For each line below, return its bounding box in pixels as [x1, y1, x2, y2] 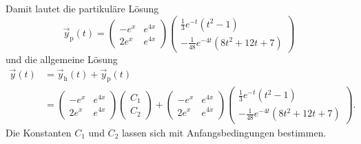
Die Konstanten [6, 125, 72, 139]
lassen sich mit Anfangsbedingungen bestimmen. [121, 125, 327, 139]
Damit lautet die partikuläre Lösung [6, 1, 159, 15]
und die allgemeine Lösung [6, 51, 118, 66]
